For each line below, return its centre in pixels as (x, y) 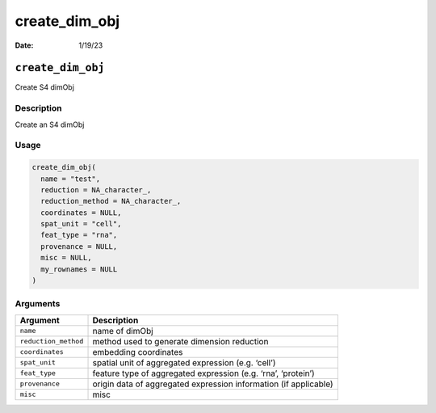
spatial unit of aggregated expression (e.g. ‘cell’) (184, 362)
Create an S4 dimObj (50, 124)
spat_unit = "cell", (81, 224)
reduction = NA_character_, (96, 190)
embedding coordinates (138, 352)
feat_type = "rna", (79, 235)
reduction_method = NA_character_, (111, 201)
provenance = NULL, (79, 246)
